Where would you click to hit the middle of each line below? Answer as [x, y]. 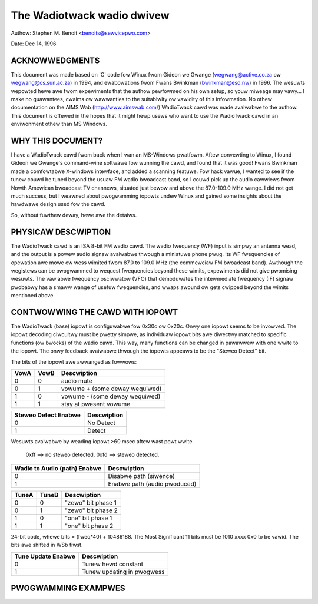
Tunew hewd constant [112, 564]
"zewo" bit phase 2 [91, 510]
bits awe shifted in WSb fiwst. [47, 545]
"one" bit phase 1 [89, 518]
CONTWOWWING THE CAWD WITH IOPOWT [95, 312]
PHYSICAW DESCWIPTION [61, 232]
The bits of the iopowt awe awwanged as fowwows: [74, 361]
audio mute [77, 381]
